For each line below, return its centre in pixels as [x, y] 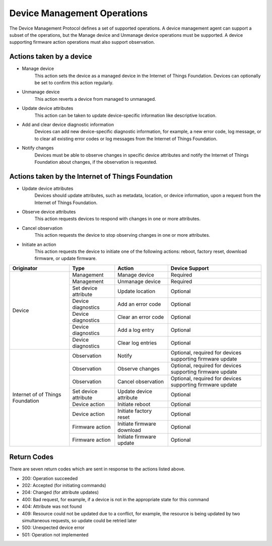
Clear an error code [141, 317]
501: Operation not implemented [55, 534]
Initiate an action [39, 244]
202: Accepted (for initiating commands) [64, 486]
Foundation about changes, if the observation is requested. [96, 162]
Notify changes [38, 148]
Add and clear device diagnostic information [68, 124]
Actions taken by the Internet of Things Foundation [91, 176]
